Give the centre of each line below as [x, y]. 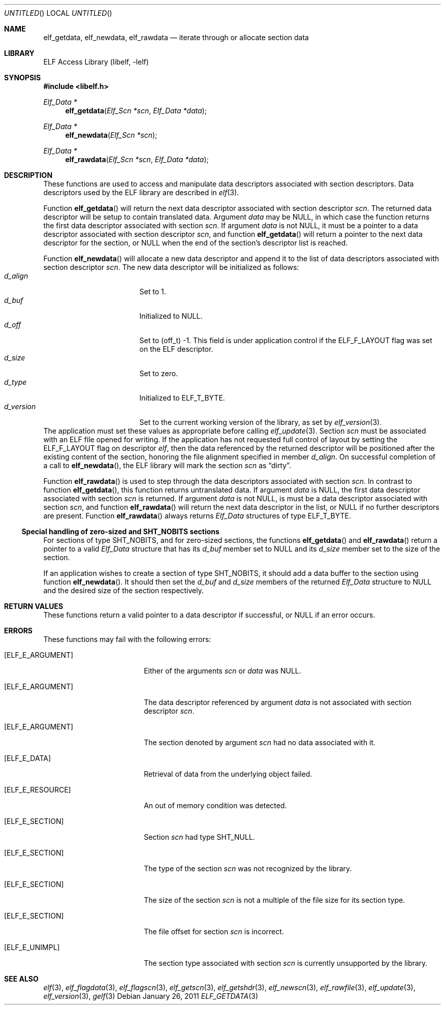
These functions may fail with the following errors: [127, 639]
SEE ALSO [21, 979]
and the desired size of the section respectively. [124, 590]
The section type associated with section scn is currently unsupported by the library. [286, 963]
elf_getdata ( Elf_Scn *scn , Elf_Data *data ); [136, 111]
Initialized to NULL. [171, 316]
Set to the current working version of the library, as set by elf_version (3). [261, 422]
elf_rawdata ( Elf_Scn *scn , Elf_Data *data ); [137, 159]
